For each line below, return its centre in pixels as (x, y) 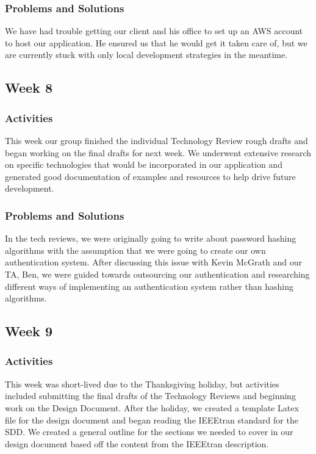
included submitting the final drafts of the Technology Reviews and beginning (150, 396)
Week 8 (29, 88)
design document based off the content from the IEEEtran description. (137, 443)
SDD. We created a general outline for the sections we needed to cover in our (149, 432)
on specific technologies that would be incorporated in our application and (144, 164)
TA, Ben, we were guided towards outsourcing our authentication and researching (157, 274)
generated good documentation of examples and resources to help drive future (150, 176)
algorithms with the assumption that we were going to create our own (135, 250)
